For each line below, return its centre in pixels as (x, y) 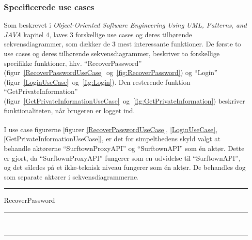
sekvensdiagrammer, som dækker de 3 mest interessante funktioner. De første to (123, 44)
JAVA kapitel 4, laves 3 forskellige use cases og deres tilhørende (98, 34)
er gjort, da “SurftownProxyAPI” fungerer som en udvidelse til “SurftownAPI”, (122, 157)
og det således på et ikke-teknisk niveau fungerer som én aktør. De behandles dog (125, 167)
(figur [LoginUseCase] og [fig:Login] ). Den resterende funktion (97, 82)
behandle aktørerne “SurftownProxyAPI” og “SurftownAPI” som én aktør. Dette (124, 148)
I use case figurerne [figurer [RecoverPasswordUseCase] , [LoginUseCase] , (111, 129)
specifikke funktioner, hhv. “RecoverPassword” (73, 63)
